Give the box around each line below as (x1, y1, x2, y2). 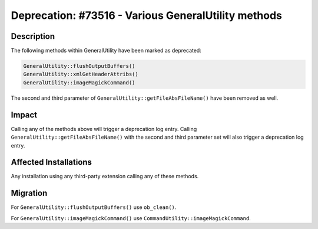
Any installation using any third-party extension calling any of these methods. (11, 173, 199, 180)
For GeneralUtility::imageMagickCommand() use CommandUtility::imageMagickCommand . (11, 214, 251, 221)
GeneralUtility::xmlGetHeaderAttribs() (23, 71, 138, 78)
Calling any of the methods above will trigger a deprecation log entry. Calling (11, 125, 197, 132)
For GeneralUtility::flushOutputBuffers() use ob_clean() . (11, 204, 177, 211)
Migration (11, 188, 48, 198)
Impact (11, 110, 38, 120)
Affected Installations (11, 157, 92, 168)
